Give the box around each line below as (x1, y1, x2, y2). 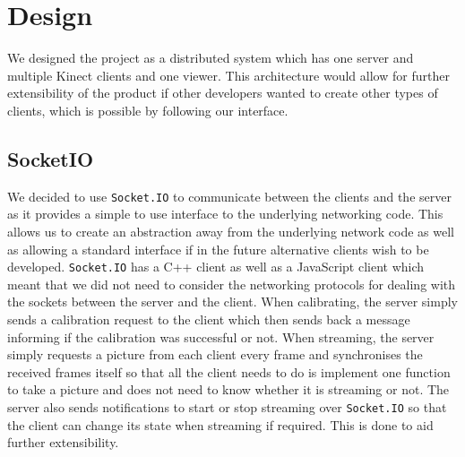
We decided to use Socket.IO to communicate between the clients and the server (7, 186, 452, 205)
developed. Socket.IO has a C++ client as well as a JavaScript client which (7, 257, 425, 276)
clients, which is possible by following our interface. (7, 100, 288, 119)
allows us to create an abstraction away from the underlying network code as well (7, 221, 455, 240)
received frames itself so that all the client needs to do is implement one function (7, 362, 451, 381)
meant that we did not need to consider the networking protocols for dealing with (7, 274, 456, 293)
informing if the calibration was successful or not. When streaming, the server (7, 327, 435, 346)
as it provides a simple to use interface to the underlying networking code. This (7, 204, 443, 223)
